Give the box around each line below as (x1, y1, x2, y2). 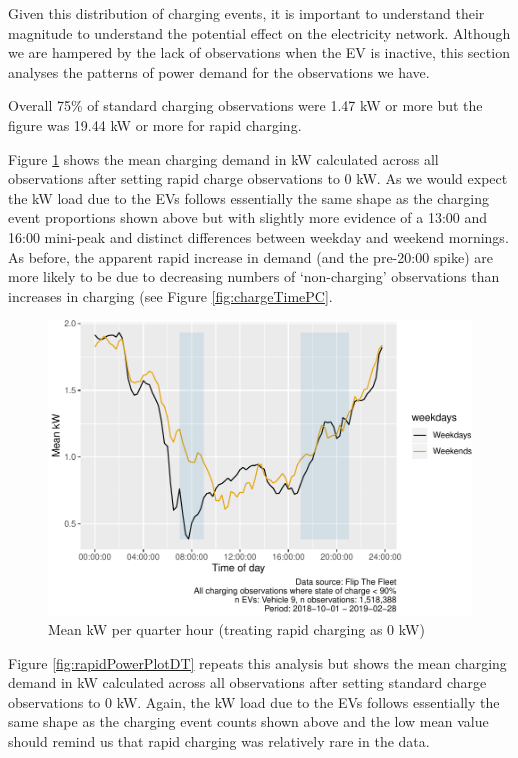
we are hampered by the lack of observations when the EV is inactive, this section (8, 42, 510, 63)
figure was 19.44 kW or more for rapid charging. (8, 114, 302, 135)
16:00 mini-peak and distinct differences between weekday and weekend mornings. (8, 226, 509, 247)
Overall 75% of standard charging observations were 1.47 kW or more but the (8, 95, 483, 116)
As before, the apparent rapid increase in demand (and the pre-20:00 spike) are (8, 246, 494, 267)
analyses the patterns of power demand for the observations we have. (8, 61, 430, 82)
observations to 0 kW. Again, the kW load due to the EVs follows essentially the (8, 691, 500, 712)
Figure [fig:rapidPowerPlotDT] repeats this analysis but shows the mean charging (8, 652, 507, 673)
